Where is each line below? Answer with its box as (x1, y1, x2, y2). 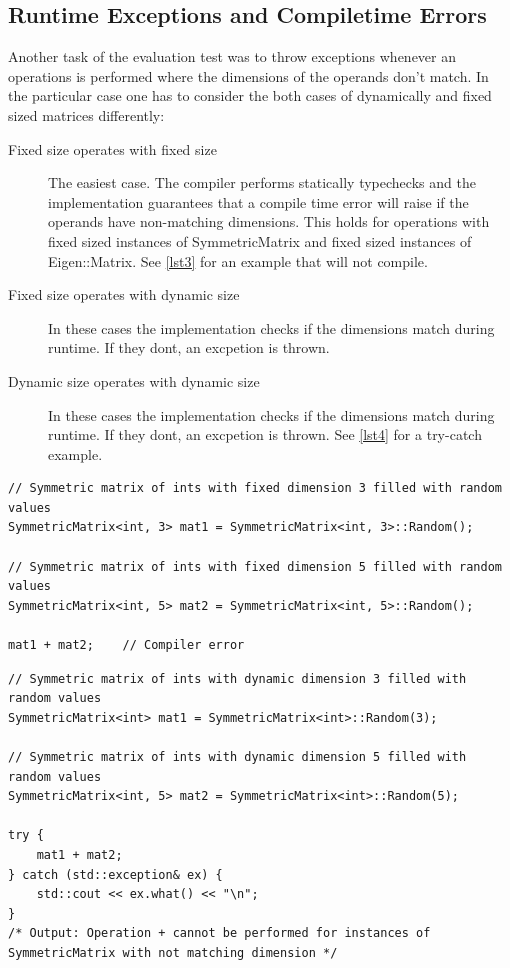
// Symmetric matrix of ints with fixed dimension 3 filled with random (8, 481, 502, 496)
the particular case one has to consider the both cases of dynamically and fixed (8, 85, 492, 106)
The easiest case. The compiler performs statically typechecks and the (48, 172, 476, 193)
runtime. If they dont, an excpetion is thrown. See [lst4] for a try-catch (48, 424, 482, 445)
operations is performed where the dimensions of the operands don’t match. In (8, 65, 489, 86)
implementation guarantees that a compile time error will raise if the (48, 191, 469, 212)
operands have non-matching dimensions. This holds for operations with (48, 211, 490, 232)
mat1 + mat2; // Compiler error (8, 638, 245, 653)
